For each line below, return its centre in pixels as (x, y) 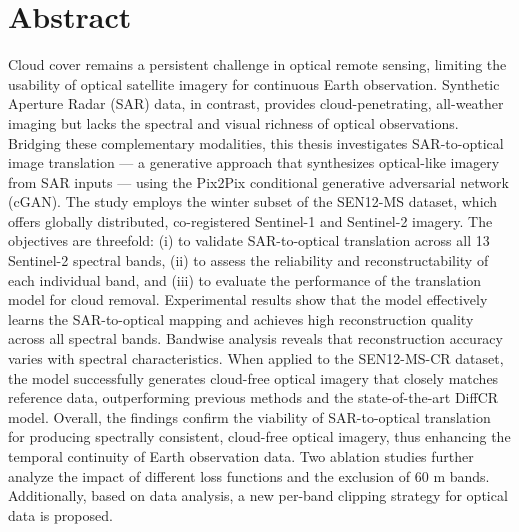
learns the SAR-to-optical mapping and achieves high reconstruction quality (241, 318)
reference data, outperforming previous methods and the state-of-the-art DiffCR (253, 397)
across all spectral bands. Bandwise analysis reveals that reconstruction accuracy (255, 338)
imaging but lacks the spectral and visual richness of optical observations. (233, 122)
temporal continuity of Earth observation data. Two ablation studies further (241, 456)
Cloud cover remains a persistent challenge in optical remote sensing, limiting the (257, 64)
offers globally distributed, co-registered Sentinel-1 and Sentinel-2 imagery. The (250, 220)
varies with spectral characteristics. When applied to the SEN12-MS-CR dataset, (256, 358)
